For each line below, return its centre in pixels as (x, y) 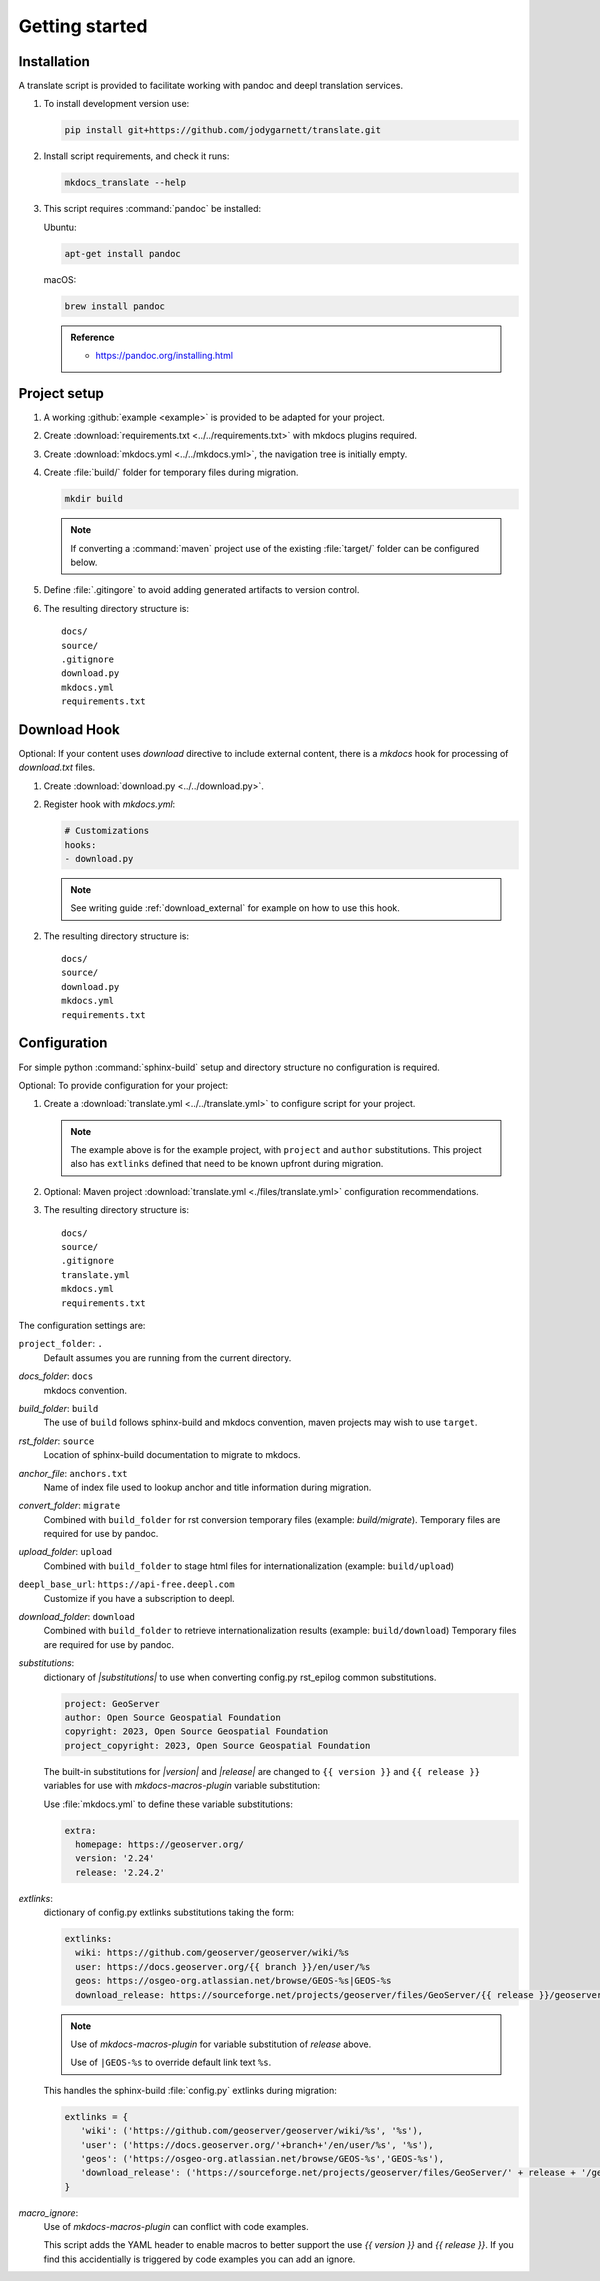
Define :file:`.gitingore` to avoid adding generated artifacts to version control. (201, 590)
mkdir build (94, 499)
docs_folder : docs (56, 1376)
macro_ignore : (48, 2212)
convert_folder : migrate (69, 1506)
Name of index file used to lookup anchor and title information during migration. (207, 1487)
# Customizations (107, 831)
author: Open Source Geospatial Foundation (173, 1717)
